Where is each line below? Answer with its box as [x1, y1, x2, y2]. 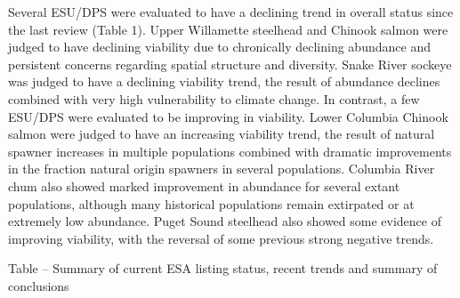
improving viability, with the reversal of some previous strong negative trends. [8, 229, 434, 247]
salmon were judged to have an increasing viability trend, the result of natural [8, 125, 435, 143]
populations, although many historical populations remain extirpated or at [8, 194, 415, 213]
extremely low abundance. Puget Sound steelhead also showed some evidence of [8, 212, 442, 230]
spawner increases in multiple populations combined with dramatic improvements [8, 141, 452, 160]
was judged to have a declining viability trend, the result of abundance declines [8, 72, 440, 91]
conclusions [8, 276, 69, 294]
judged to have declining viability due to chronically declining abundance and [8, 37, 431, 56]
